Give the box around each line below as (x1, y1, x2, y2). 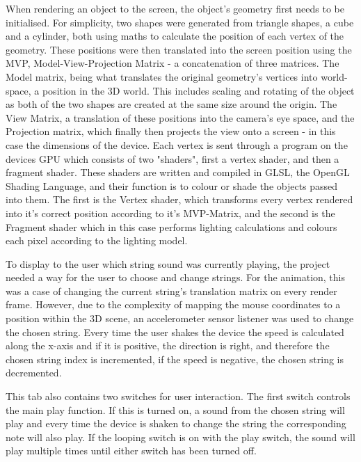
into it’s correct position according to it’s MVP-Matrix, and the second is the (6, 205, 335, 220)
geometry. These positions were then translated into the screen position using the (6, 42, 352, 56)
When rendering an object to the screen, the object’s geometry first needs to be (6, 1, 344, 15)
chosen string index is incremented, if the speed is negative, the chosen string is (6, 351, 344, 366)
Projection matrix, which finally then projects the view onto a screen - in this (6, 124, 336, 138)
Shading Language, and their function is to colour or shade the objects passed (6, 178, 338, 193)
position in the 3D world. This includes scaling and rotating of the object (42, 83, 355, 97)
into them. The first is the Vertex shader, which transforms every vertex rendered (6, 192, 353, 207)
